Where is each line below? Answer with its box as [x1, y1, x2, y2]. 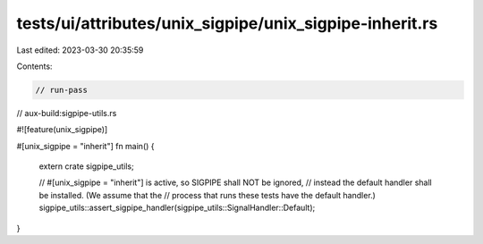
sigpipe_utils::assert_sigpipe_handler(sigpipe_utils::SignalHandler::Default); [38, 202, 316, 214]
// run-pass [35, 85, 89, 95]
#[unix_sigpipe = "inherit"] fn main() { [16, 140, 156, 151]
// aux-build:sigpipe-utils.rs [16, 107, 117, 118]
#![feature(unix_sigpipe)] [16, 124, 108, 135]
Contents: [16, 61, 53, 72]
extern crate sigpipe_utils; [38, 161, 134, 172]
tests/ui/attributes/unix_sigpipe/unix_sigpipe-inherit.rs [16, 13, 438, 33]
